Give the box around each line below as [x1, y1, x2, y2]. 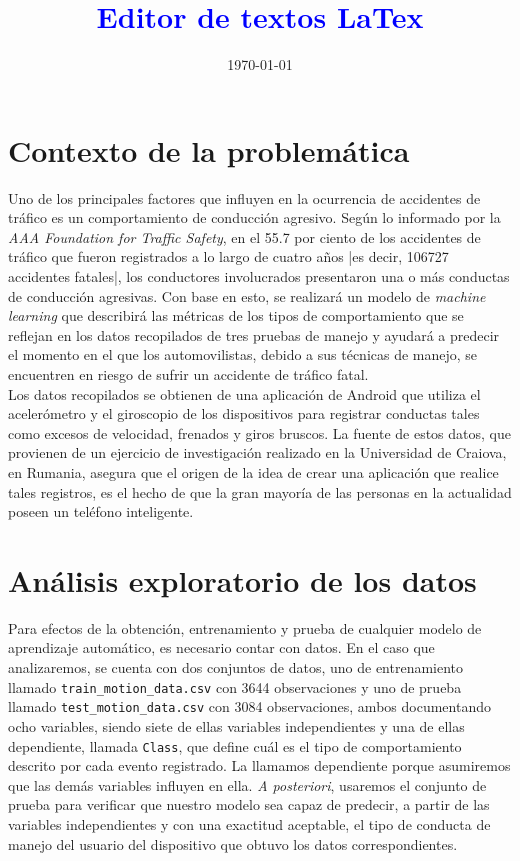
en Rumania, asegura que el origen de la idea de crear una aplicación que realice [8, 461, 499, 482]
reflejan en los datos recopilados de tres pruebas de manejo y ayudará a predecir [8, 324, 500, 345]
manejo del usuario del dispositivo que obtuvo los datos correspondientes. [8, 833, 458, 854]
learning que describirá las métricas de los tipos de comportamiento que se [8, 305, 464, 326]
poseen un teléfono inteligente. [8, 501, 194, 522]
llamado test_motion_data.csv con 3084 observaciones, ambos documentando [8, 696, 491, 717]
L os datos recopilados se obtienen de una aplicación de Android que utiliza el [8, 383, 481, 404]
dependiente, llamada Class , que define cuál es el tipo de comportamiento [8, 735, 462, 756]
